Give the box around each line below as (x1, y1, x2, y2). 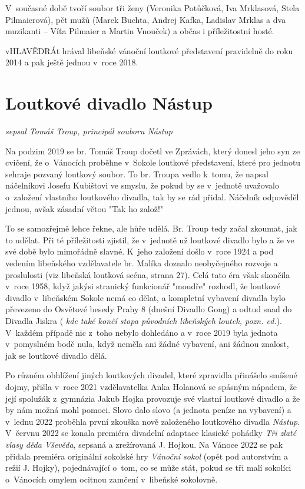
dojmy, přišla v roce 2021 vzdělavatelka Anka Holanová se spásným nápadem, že (5, 380, 297, 392)
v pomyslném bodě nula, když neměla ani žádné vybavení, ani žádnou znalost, (5, 338, 289, 350)
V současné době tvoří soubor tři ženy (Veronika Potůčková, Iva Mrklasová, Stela (5, 2, 300, 14)
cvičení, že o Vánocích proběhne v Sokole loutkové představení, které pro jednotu (5, 156, 301, 168)
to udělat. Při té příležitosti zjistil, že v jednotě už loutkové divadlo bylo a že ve (5, 233, 294, 246)
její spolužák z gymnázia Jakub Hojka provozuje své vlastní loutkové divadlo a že (5, 392, 300, 404)
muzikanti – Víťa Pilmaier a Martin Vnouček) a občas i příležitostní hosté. (5, 25, 274, 37)
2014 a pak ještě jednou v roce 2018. (5, 56, 138, 68)
